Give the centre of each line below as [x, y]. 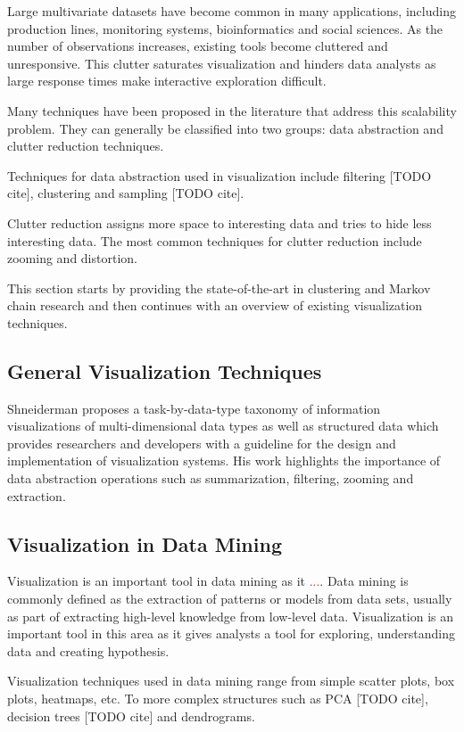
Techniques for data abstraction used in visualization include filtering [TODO [220, 175]
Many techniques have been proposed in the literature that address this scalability [232, 110]
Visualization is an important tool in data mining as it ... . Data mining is [208, 581]
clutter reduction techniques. [86, 146]
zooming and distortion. [72, 258]
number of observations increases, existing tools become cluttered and [198, 46]
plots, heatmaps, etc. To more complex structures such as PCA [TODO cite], [218, 699]
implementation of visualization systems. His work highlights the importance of [224, 461]
